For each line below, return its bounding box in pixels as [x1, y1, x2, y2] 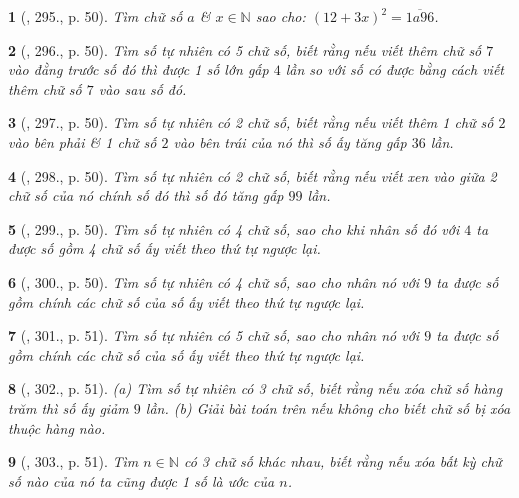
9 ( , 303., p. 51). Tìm [8, 451, 139, 472]
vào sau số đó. [98, 78, 187, 99]
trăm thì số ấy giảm [8, 397, 129, 418]
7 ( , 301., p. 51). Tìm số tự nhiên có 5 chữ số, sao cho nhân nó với [8, 325, 420, 346]
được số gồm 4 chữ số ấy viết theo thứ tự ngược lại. [8, 238, 321, 259]
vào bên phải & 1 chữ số [8, 131, 157, 152]
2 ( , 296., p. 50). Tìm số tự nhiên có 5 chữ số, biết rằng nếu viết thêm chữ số [8, 39, 482, 60]
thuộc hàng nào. [8, 417, 106, 438]
